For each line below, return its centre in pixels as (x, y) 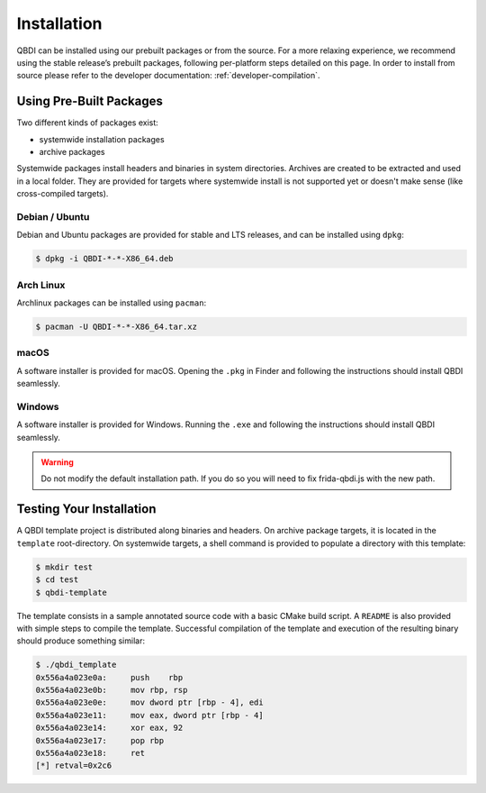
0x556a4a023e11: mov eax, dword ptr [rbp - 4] (150, 715)
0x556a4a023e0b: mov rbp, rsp (112, 690)
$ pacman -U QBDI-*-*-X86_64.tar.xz (117, 327)
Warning (57, 462)
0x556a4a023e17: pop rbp (100, 740)
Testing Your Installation (86, 509)
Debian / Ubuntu (53, 216)
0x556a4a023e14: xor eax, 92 (109, 728)
